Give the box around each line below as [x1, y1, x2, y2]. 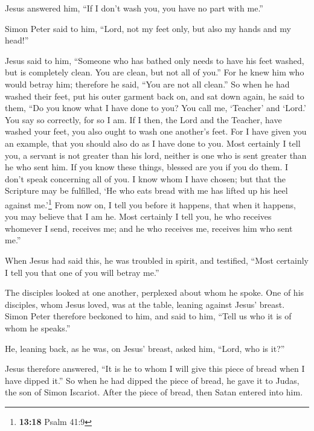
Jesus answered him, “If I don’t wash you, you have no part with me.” [5, 2, 263, 14]
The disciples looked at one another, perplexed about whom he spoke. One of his [5, 286, 304, 299]
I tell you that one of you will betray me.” [5, 266, 159, 278]
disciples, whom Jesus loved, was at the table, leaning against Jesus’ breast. [5, 298, 285, 310]
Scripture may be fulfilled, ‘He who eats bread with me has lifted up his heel [5, 184, 288, 197]
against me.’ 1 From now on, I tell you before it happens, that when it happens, [5, 196, 296, 211]
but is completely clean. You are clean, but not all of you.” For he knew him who [5, 66, 304, 78]
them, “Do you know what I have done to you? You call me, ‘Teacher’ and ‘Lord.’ [5, 101, 306, 114]
